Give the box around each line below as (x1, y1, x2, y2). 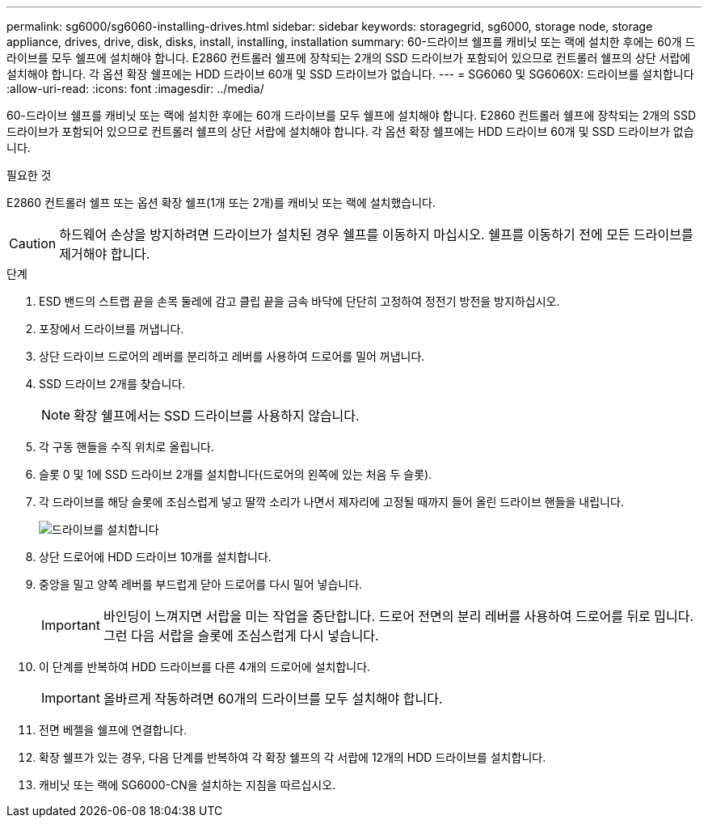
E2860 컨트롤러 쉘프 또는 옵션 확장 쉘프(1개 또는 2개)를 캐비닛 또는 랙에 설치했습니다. (6, 196, 436, 209)
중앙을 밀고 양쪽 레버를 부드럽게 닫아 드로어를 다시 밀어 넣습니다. (39, 577, 363, 591)
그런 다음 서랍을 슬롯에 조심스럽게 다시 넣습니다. (103, 628, 379, 644)
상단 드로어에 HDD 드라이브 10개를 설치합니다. (39, 550, 272, 564)
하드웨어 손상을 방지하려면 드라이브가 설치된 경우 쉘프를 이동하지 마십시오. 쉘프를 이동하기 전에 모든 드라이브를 (59, 226, 693, 243)
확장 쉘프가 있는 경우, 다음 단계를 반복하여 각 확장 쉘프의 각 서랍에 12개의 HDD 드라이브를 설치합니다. (39, 750, 546, 764)
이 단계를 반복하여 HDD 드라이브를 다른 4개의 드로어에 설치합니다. (39, 660, 371, 674)
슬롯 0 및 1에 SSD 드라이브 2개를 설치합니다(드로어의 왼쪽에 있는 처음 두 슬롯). (39, 467, 432, 481)
